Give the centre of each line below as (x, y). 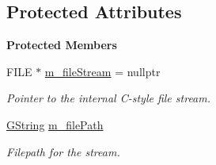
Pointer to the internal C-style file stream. (109, 98)
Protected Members (62, 45)
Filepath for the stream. (63, 151)
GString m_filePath (55, 124)
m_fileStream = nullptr (102, 71)
